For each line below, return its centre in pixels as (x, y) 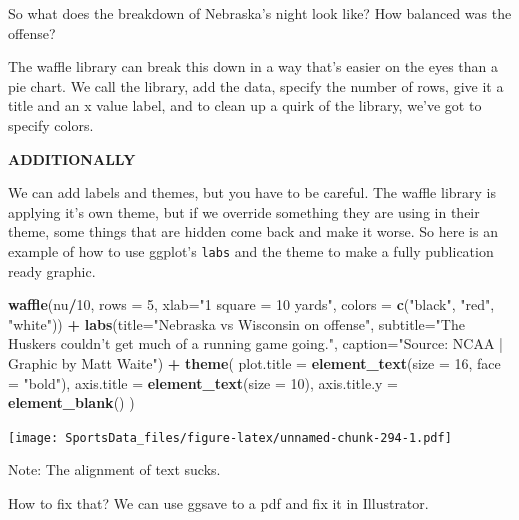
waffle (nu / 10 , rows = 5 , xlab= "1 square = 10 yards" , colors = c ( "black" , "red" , (251, 304)
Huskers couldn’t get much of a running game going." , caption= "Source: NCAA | (255, 343)
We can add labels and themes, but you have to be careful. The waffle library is (252, 192)
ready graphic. (52, 270)
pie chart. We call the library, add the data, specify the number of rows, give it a (256, 85)
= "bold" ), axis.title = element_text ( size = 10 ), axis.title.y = (203, 382)
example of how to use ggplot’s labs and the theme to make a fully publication (251, 250)
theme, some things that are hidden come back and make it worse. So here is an (253, 231)
